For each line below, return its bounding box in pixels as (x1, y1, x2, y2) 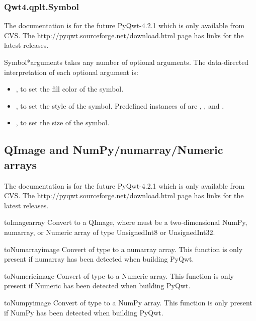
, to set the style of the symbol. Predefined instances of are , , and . (16, 100, 224, 111)
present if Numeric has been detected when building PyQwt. (4, 280, 191, 291)
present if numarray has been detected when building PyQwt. (4, 254, 194, 264)
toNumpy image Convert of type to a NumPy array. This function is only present (4, 297, 252, 307)
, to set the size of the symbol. (16, 117, 110, 128)
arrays (4, 156, 37, 172)
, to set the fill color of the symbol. (16, 84, 124, 94)
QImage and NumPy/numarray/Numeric (4, 142, 223, 157)
